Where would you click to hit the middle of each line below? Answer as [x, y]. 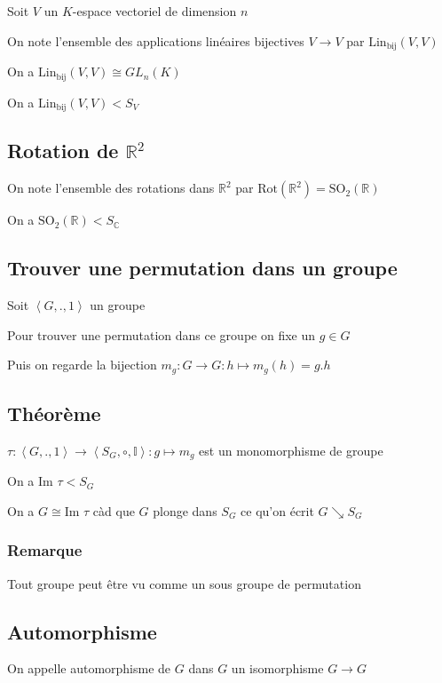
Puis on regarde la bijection [82, 365]
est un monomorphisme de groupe [291, 450]
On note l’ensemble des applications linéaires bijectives [156, 40]
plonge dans [185, 510]
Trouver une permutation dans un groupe [202, 268]
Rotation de [63, 151]
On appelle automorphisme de [89, 668]
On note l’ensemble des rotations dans [111, 188]
